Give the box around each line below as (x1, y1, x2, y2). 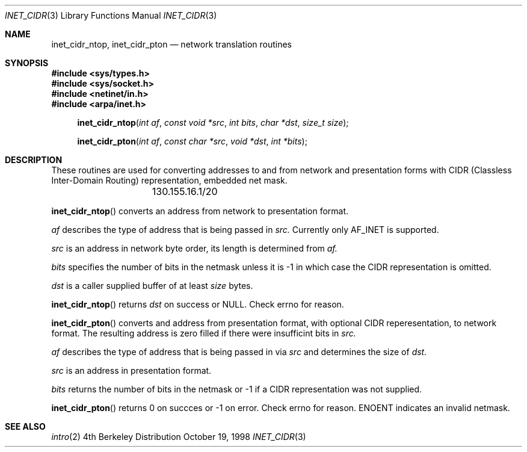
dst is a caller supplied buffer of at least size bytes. (51, 280, 253, 291)
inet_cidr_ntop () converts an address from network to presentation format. (51, 206, 349, 216)
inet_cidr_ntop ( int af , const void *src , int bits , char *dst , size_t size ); (77, 117, 349, 128)
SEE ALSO (5, 421, 46, 432)
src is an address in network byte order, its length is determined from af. (51, 243, 337, 253)
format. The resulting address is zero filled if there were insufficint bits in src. (51, 328, 356, 338)
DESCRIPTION (5, 155, 63, 165)
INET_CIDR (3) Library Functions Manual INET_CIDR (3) (5, 10, 217, 20)
